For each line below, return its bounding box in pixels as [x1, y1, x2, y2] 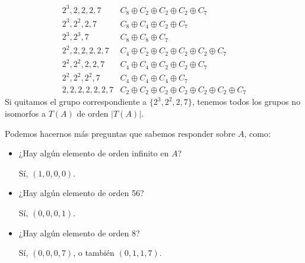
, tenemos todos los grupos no [192, 95, 301, 108]
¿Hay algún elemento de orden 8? [18, 226, 140, 239]
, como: [244, 127, 271, 139]
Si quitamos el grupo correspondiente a [5, 95, 147, 108]
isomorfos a [5, 107, 46, 119]
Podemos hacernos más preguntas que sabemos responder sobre [5, 127, 236, 139]
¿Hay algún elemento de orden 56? [18, 187, 144, 199]
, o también [73, 246, 115, 259]
